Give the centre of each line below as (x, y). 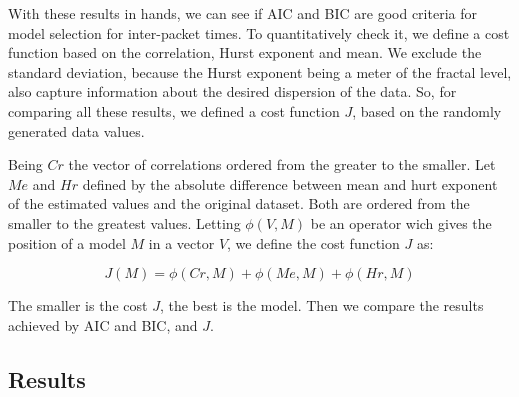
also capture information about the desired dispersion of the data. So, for (232, 91)
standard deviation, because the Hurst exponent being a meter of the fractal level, (260, 71)
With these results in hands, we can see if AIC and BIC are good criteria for (242, 13)
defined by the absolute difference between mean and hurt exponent (290, 183)
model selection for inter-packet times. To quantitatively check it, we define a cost (259, 32)
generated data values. (76, 130)
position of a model (67, 242)
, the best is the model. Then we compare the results (321, 305)
